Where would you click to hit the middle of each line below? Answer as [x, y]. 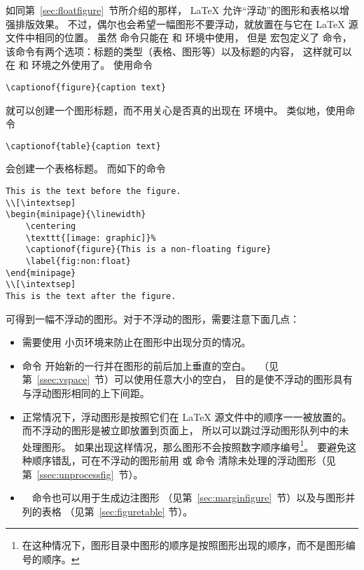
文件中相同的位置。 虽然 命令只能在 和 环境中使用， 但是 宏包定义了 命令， [179, 37]
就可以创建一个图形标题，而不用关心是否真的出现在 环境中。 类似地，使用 [176, 110]
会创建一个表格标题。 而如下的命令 [86, 168]
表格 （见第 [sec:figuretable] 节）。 [117, 511]
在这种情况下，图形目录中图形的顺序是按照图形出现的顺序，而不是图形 [184, 545]
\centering [51, 227]
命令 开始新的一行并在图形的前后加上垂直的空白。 [136, 365]
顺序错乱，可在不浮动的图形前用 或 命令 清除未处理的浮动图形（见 [184, 460]
